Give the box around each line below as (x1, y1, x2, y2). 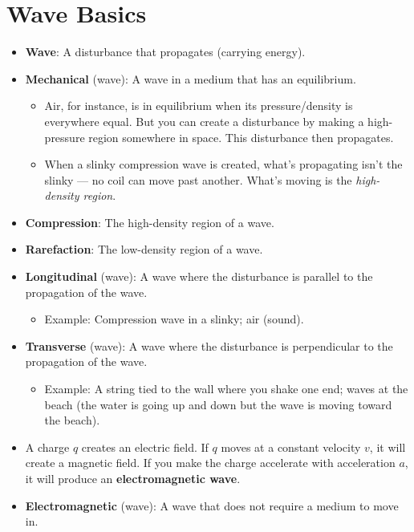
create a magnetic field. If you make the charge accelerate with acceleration (25, 454, 396, 471)
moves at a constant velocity (221, 438, 361, 455)
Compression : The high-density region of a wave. (25, 213, 274, 230)
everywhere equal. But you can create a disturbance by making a (44, 112, 364, 129)
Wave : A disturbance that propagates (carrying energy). (25, 43, 306, 60)
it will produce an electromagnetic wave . (25, 470, 241, 486)
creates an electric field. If (81, 438, 209, 455)
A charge (25, 438, 70, 455)
